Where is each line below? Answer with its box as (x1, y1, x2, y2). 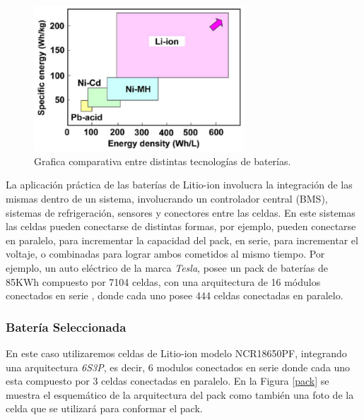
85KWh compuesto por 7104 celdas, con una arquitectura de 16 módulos (6, 274, 321, 289)
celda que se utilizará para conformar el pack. (6, 401, 203, 416)
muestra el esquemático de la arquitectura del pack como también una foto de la (6, 387, 354, 402)
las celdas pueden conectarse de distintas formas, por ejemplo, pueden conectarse (6, 219, 356, 234)
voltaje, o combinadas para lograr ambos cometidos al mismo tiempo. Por (6, 246, 325, 261)
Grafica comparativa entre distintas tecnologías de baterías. (34, 153, 291, 168)
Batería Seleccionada (6, 318, 127, 335)
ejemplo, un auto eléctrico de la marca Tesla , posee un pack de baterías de (6, 260, 328, 275)
